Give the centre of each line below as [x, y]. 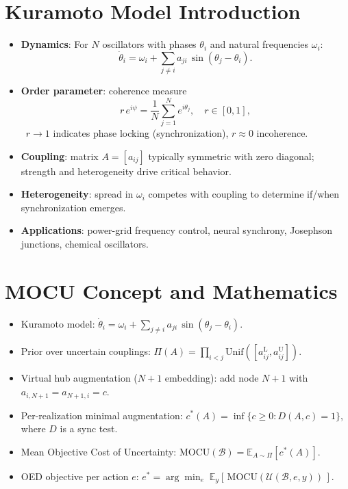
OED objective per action [75, 476]
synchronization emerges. [73, 207]
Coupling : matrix [60, 156]
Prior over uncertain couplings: [86, 351]
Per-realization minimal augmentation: [102, 415]
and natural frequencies [259, 44]
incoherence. [282, 132]
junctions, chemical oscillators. [85, 243]
